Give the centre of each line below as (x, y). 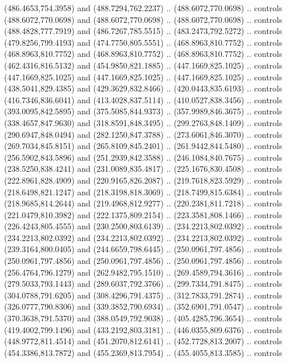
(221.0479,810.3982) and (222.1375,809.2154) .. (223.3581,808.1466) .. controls (143, 214)
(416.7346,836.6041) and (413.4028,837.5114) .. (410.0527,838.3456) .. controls (143, 99)
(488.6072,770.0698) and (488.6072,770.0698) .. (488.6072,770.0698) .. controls (143, 19)
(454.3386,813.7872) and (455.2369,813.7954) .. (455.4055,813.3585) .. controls (143, 352)
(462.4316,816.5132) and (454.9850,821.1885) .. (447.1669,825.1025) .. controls (143, 65)
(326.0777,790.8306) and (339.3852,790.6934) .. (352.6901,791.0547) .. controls (143, 306)
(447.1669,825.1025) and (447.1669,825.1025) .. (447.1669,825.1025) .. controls (143, 77)
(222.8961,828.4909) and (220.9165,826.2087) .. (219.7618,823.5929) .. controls (143, 180)
